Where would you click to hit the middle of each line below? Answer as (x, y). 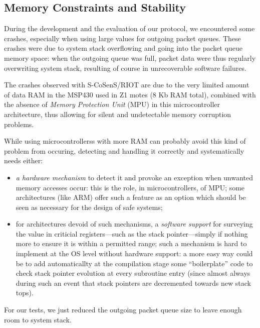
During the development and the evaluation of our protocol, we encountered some (129, 28)
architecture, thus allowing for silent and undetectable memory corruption (118, 114)
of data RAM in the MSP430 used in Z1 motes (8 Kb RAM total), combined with (130, 94)
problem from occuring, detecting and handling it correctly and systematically (124, 150)
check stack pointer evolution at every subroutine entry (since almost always (133, 273)
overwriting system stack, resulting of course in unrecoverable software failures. (125, 68)
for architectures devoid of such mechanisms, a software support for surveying (134, 224)
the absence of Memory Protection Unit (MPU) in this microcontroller (112, 104)
